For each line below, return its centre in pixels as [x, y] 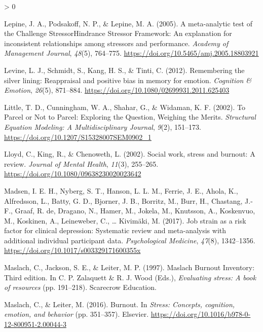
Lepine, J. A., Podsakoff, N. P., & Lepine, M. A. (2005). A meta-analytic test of [128, 23]
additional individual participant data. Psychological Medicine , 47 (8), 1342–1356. [130, 240]
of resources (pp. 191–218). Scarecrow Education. [80, 287]
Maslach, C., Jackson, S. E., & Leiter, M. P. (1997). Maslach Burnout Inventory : [129, 267]
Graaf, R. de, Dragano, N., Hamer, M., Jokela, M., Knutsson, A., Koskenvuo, [135, 211]
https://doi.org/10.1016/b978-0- [201, 314]
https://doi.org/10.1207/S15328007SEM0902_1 [78, 137]
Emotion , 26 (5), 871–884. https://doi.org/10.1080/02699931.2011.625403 [117, 90]
